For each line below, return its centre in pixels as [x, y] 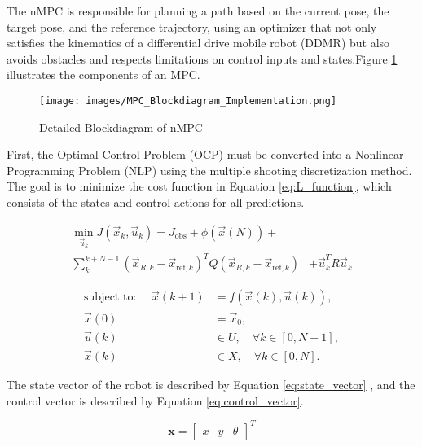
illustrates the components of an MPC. [103, 74]
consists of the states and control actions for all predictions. [156, 202]
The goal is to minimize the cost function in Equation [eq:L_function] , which [199, 186]
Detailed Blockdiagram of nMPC [121, 127]
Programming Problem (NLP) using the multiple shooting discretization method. [209, 170]
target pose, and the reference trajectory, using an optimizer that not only [192, 26]
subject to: [110, 298]
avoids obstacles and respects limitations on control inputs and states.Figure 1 [202, 58]
